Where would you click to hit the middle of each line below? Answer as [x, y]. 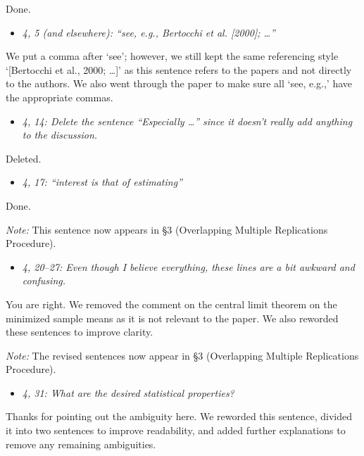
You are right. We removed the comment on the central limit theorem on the [171, 304]
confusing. [44, 280]
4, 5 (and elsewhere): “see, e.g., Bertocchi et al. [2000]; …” [149, 32]
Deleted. [24, 158]
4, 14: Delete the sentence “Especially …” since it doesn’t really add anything [187, 121]
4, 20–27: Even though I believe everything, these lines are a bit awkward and [188, 266]
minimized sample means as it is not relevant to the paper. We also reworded [172, 318]
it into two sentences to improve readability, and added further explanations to [176, 430]
